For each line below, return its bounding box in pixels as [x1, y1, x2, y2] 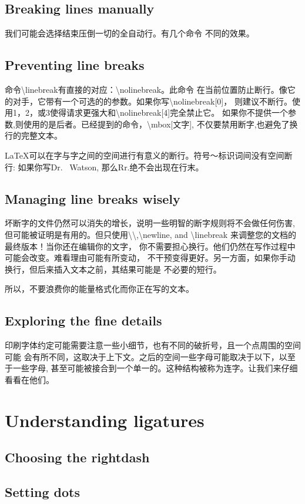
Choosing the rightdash [5, 448, 150, 466]
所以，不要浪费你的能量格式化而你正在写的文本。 [5, 283, 194, 295]
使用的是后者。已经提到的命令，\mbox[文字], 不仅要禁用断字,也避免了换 [23, 117, 298, 130]
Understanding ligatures [5, 408, 205, 432]
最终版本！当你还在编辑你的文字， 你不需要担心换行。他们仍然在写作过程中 [5, 240, 296, 252]
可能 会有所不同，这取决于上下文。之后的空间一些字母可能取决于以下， [5, 350, 279, 362]
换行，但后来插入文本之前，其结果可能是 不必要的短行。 [5, 263, 222, 275]
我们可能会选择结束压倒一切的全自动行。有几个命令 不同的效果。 [5, 27, 254, 39]
